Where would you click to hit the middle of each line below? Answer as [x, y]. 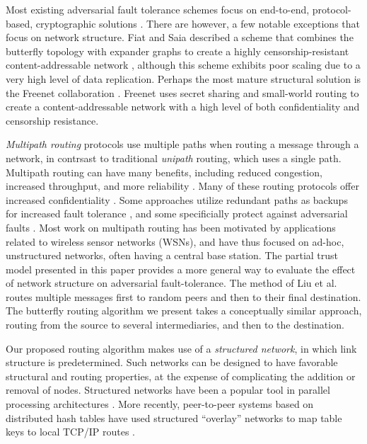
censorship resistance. [52, 120]
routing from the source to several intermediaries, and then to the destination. [175, 325]
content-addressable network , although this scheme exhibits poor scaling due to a [183, 65]
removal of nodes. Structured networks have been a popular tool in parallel [168, 390]
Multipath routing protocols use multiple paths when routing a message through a [182, 144]
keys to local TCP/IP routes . [70, 432]
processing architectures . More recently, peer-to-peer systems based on [160, 404]
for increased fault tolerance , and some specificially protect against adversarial [177, 214]
